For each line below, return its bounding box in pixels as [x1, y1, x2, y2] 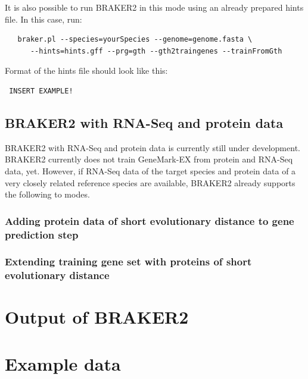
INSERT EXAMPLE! [9, 86, 73, 95]
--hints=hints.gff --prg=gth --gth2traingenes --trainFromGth [30, 46, 282, 55]
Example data [5, 351, 121, 375]
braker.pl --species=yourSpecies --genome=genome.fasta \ [17, 35, 253, 44]
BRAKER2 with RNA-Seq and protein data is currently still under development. [5, 141, 300, 154]
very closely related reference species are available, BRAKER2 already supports [5, 176, 295, 189]
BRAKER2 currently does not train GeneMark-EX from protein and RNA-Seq [5, 153, 293, 165]
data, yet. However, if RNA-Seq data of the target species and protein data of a [5, 164, 296, 177]
